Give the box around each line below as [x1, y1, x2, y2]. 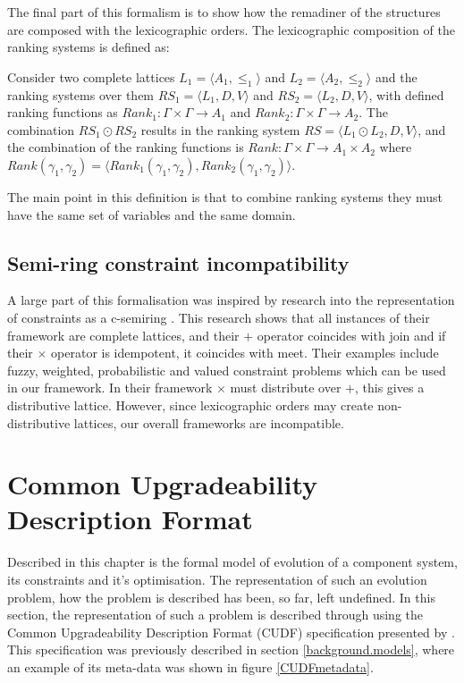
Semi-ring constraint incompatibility [7, 249, 350, 276]
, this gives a [355, 378, 425, 397]
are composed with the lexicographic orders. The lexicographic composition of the [7, 20, 455, 38]
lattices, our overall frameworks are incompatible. [73, 413, 344, 432]
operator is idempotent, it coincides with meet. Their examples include [51, 343, 439, 362]
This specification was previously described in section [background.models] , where [7, 640, 455, 659]
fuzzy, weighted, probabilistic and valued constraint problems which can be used [7, 360, 446, 379]
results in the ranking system [140, 120, 300, 139]
